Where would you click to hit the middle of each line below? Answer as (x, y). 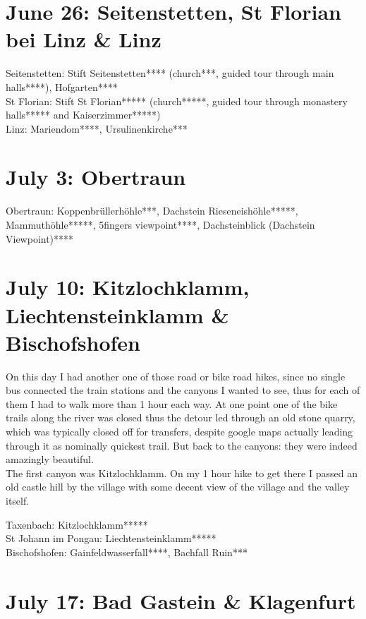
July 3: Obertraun (96, 177)
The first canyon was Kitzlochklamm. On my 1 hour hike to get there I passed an (182, 473)
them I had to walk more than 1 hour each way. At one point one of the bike (172, 403)
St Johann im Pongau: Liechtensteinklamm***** (111, 538)
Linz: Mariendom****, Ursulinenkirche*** (97, 128)
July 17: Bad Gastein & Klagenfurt (181, 600)
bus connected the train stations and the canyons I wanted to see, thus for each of (183, 390)
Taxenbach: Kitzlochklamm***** (77, 524)
